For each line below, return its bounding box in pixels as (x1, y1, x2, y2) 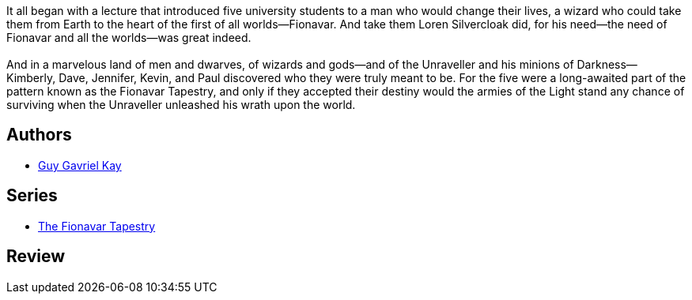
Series (6, 186, 58, 206)
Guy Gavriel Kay (38, 158, 122, 172)
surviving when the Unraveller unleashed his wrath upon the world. (6, 98, 356, 111)
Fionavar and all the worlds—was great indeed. (6, 31, 251, 44)
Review (6, 246, 66, 267)
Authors (6, 125, 72, 145)
